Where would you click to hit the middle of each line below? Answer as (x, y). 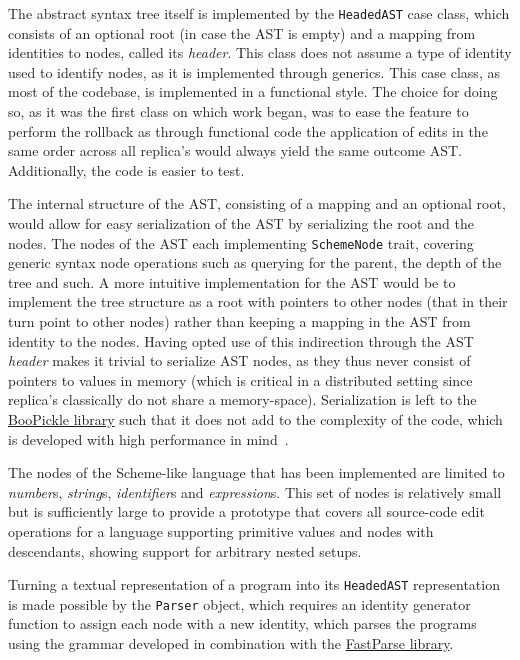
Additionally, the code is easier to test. (126, 169)
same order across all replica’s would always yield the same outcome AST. (235, 150)
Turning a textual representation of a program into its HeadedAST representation (254, 584)
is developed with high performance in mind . (148, 438)
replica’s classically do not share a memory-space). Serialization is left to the (242, 399)
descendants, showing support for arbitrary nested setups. (185, 550)
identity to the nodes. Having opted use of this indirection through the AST (241, 340)
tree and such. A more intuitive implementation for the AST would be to (232, 281)
